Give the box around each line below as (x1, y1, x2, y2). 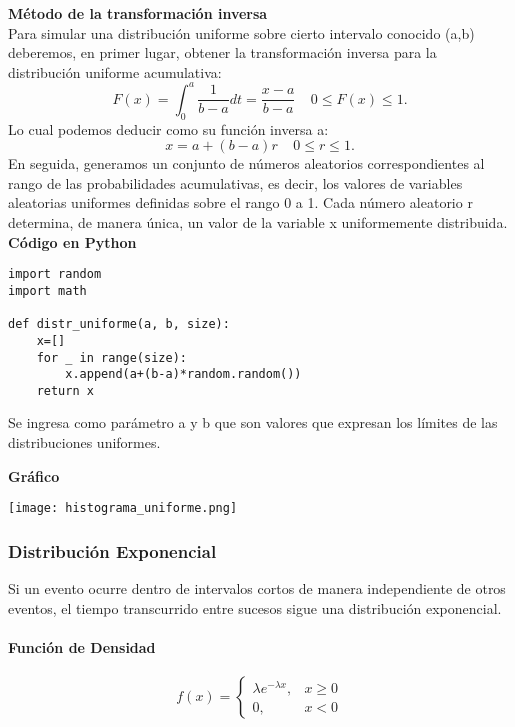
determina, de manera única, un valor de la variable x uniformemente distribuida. (8, 212, 508, 233)
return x (36, 383, 94, 398)
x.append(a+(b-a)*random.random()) (65, 367, 302, 382)
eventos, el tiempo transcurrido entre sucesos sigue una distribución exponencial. (8, 597, 502, 618)
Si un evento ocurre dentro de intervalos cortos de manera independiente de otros (8, 578, 506, 599)
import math (8, 283, 87, 298)
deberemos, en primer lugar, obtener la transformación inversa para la (8, 42, 437, 63)
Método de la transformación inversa (8, 3, 268, 23)
